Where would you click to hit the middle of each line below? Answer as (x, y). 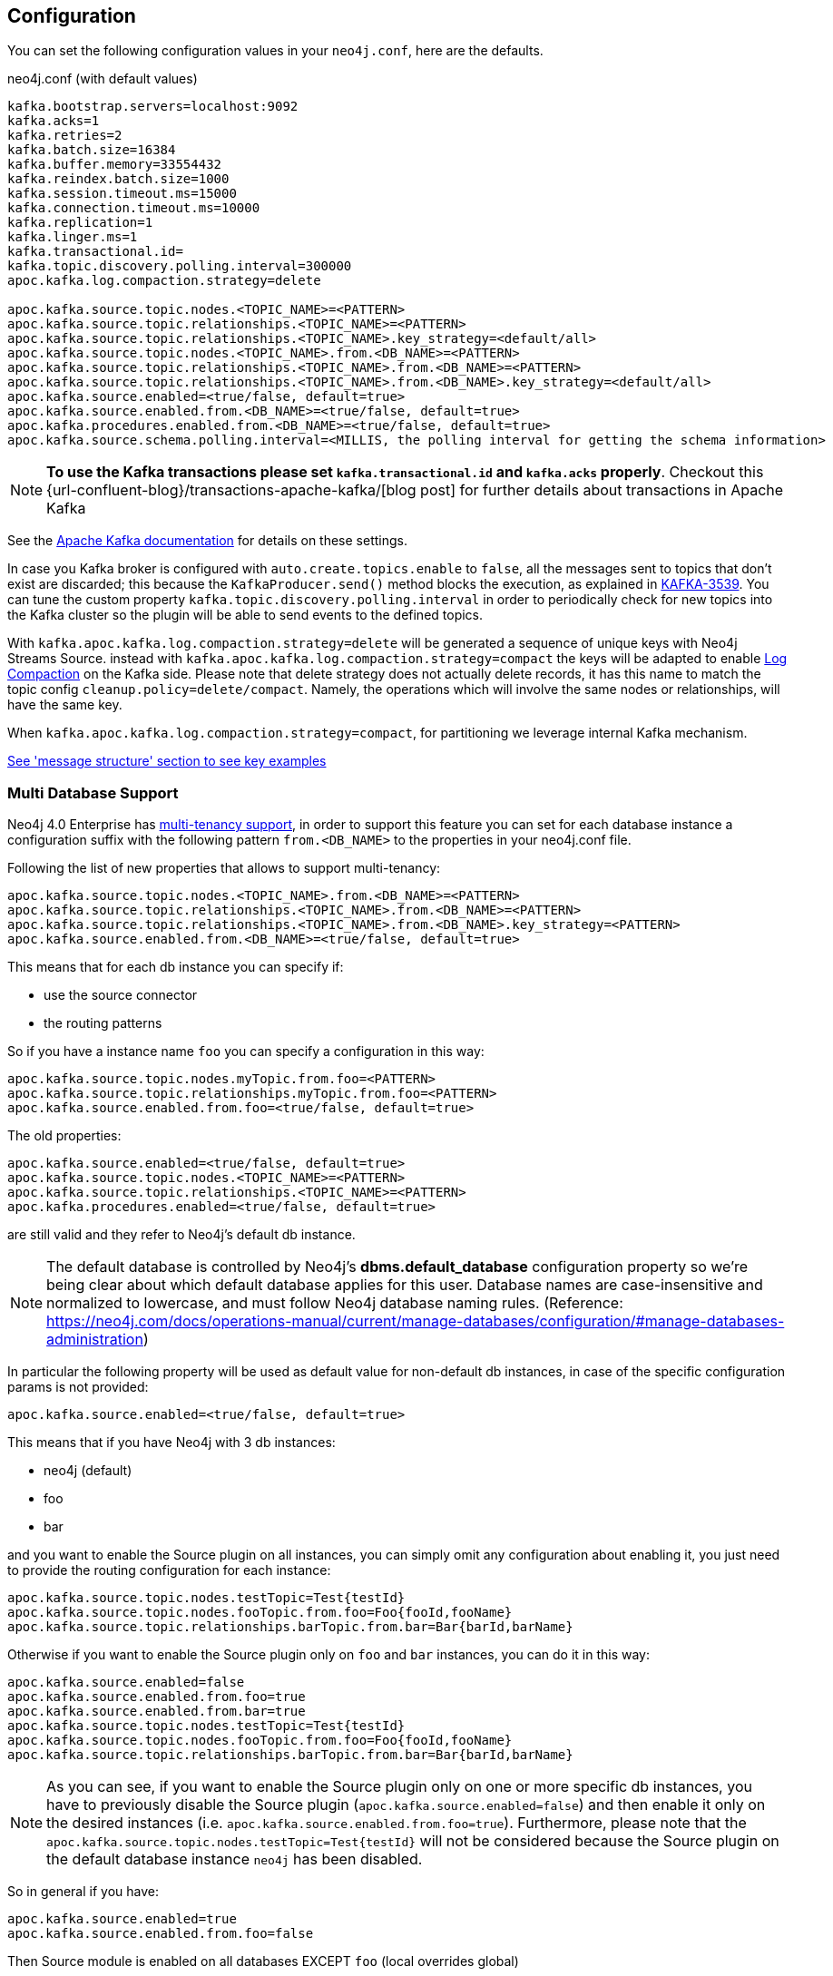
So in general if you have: (83, 1892)
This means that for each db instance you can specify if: (176, 967)
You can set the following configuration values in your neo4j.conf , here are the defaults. (275, 51)
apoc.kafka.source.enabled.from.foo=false (161, 1934)
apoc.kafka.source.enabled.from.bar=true (157, 1712)
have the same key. (65, 705)
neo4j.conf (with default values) (103, 79)
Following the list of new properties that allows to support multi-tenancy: (224, 868)
